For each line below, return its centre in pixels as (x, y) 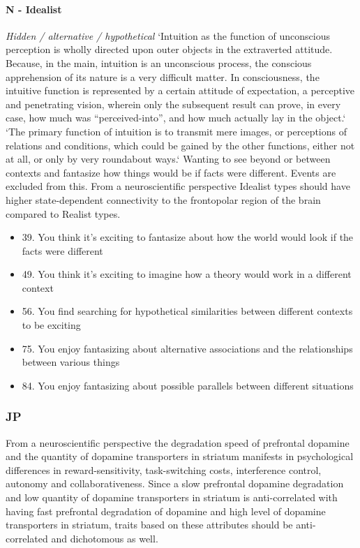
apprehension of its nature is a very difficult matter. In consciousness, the (163, 76)
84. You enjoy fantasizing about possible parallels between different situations (188, 385)
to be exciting (51, 325)
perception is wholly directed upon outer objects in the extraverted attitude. (169, 49)
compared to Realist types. (63, 213)
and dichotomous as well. (105, 538)
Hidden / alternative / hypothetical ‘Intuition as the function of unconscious (168, 35)
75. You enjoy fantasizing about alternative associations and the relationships (187, 348)
